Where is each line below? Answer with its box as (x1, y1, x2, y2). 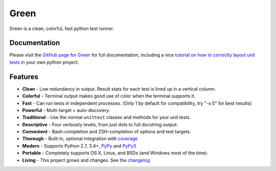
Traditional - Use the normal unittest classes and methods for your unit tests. (22, 115, 191, 121)
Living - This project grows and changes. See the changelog (22, 157, 150, 163)
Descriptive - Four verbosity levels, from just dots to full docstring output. (22, 121, 178, 127)
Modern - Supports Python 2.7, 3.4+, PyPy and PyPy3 (22, 142, 136, 149)
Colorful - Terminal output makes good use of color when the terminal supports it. (22, 93, 196, 99)
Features (9, 72, 38, 81)
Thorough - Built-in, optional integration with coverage (22, 135, 138, 142)
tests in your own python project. (9, 59, 79, 65)
